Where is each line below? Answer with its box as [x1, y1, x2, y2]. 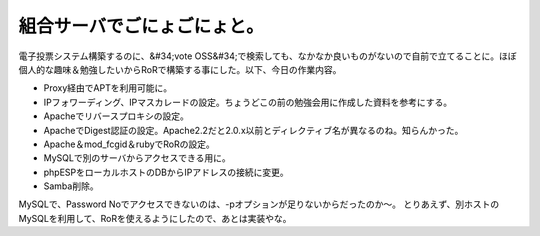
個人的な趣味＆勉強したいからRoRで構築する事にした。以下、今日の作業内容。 [18, 63, 342, 75]
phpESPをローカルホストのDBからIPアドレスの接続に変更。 [43, 166, 289, 178]
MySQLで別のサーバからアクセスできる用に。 [43, 152, 232, 164]
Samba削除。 [43, 180, 99, 192]
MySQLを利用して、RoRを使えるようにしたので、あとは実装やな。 [18, 212, 292, 224]
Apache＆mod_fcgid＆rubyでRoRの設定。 [43, 138, 215, 150]
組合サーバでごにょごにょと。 [18, 15, 264, 37]
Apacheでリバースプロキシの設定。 [43, 110, 189, 122]
